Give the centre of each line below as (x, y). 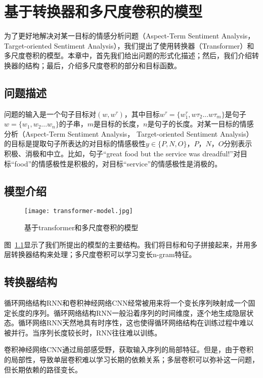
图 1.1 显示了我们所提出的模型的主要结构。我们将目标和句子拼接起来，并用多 (131, 244)
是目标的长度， (119, 124)
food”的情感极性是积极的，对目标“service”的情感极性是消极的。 (118, 163)
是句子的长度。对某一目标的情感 (201, 124)
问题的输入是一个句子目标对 (50, 114)
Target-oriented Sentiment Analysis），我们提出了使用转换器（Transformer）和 (129, 45)
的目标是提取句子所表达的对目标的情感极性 (75, 143)
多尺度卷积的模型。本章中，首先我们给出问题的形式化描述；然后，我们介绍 (128, 55)
